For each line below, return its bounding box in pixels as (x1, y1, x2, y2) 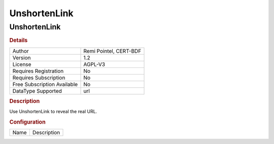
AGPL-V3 (83, 61, 106, 68)
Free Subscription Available (12, 81, 78, 88)
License (12, 61, 31, 68)
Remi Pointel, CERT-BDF (83, 47, 142, 54)
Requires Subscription (12, 74, 65, 81)
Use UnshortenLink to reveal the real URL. (9, 109, 97, 115)
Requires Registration (12, 67, 64, 75)
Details (9, 37, 28, 44)
